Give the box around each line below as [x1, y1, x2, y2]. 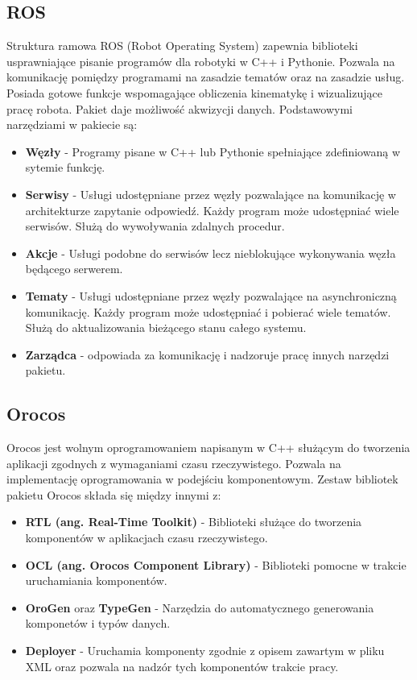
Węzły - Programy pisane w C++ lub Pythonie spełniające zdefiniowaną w [25, 143, 400, 160]
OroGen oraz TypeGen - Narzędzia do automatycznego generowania [25, 599, 374, 616]
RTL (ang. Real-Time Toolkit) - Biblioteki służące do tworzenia [25, 513, 362, 530]
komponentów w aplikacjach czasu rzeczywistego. [25, 529, 268, 546]
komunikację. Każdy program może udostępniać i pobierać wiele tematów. [25, 303, 391, 320]
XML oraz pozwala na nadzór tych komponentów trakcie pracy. [25, 657, 339, 674]
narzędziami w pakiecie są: [6, 116, 138, 133]
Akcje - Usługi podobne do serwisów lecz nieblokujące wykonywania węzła [25, 244, 396, 261]
